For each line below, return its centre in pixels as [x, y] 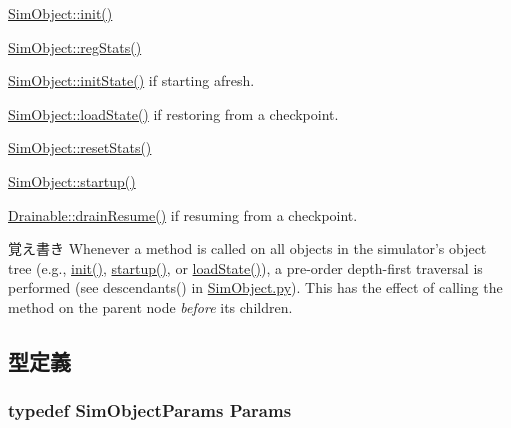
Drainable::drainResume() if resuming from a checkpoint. [183, 214]
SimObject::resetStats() [80, 147]
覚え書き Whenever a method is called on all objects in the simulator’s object [247, 248]
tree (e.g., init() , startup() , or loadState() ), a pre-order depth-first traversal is [245, 267]
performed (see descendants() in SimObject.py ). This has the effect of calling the [255, 287]
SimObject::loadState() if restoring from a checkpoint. [173, 113]
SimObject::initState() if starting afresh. [131, 80]
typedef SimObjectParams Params [150, 410]
